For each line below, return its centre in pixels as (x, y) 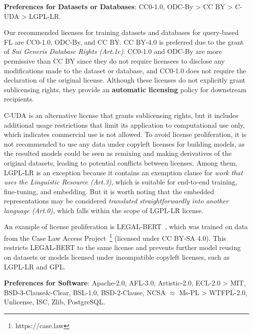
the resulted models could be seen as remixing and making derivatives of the (118, 153)
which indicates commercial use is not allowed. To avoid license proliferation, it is (125, 134)
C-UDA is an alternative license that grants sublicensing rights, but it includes (121, 115)
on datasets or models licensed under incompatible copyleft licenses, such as (117, 257)
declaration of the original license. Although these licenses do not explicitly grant (125, 80)
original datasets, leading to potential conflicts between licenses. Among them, (121, 162)
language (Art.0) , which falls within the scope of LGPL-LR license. (104, 210)
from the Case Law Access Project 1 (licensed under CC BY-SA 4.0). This (115, 237)
